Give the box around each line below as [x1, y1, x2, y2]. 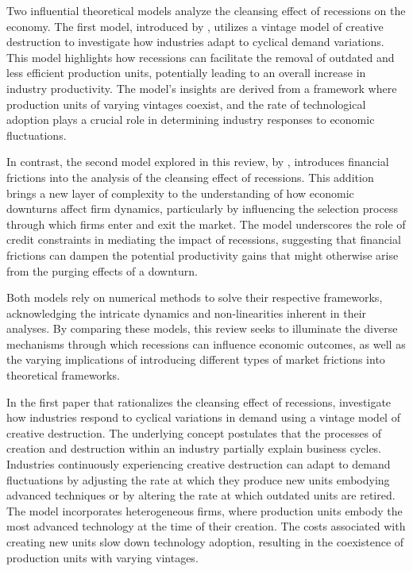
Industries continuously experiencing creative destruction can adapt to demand [6, 456, 391, 473]
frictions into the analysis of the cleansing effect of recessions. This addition [6, 168, 374, 185]
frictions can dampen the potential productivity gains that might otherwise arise [6, 246, 399, 263]
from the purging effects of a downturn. [6, 262, 198, 279]
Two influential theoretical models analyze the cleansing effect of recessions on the [6, 2, 406, 18]
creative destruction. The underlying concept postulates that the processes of [6, 424, 381, 441]
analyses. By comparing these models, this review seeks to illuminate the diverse [6, 320, 398, 337]
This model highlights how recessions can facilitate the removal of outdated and [6, 48, 395, 65]
